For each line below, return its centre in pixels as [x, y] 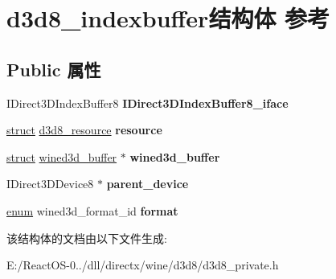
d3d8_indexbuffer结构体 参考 [168, 18]
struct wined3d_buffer [62, 156]
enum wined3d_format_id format [92, 210]
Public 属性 [54, 69]
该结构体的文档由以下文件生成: [87, 238]
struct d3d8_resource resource [84, 130]
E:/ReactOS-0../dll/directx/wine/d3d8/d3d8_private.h [143, 265]
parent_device [148, 184]
